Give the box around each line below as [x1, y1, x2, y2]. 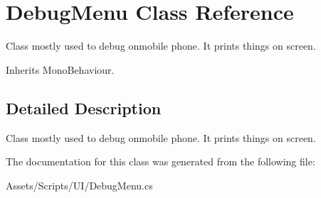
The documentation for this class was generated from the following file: [6, 154, 315, 169]
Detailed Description [6, 97, 162, 119]
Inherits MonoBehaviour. [6, 62, 115, 77]
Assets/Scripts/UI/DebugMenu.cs [6, 177, 153, 192]
